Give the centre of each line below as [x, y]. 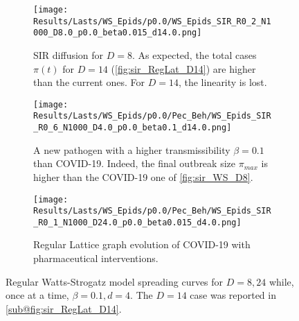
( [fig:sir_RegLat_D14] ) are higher [183, 68]
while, [281, 281]
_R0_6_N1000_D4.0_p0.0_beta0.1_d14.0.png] [133, 128]
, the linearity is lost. [223, 82]
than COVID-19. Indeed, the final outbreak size [134, 163]
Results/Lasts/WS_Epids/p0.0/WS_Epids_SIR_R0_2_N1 [152, 21]
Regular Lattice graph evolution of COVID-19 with [142, 244]
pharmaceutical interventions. [96, 258]
